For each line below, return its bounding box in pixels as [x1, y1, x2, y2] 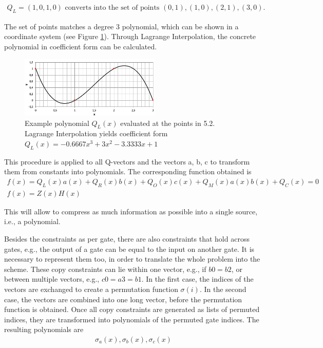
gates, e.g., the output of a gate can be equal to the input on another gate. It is [4, 243, 255, 254]
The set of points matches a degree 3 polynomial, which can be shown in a [4, 21, 239, 31]
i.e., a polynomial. [4, 216, 61, 227]
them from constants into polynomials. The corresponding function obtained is [4, 166, 252, 177]
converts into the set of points [65, 4, 160, 12]
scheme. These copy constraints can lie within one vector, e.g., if [4, 263, 206, 274]
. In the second [199, 283, 246, 294]
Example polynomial [25, 117, 89, 128]
